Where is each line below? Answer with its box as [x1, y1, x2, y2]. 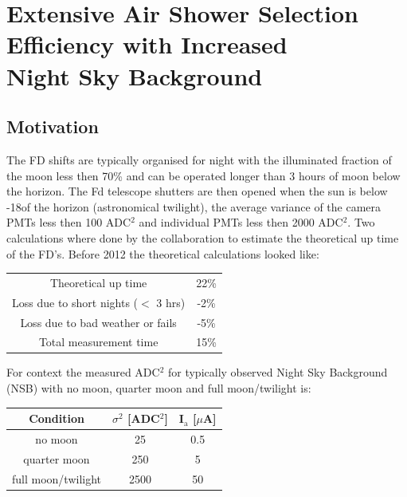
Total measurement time [38, 333, 158, 350]
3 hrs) [156, 294, 186, 310]
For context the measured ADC [6, 364, 160, 381]
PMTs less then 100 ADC [6, 214, 131, 231]
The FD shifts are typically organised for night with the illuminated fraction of [6, 151, 392, 168]
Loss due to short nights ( [12, 294, 139, 310]
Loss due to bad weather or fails [20, 314, 177, 330]
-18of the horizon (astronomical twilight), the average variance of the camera [6, 198, 382, 215]
